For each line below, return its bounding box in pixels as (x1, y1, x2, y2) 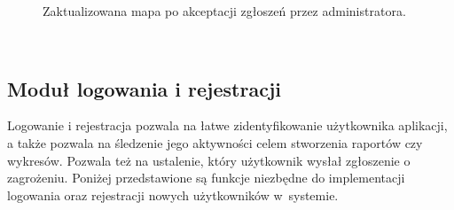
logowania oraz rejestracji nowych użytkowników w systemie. (7, 185, 339, 204)
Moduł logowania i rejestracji (7, 74, 281, 102)
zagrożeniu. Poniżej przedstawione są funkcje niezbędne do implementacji (7, 168, 405, 187)
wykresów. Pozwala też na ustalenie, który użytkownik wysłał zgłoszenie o (7, 151, 411, 169)
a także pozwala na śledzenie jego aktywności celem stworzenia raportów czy (7, 133, 423, 152)
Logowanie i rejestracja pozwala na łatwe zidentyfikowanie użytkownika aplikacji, (7, 116, 448, 135)
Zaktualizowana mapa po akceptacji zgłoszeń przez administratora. (43, 2, 406, 19)
